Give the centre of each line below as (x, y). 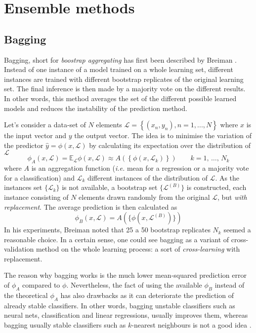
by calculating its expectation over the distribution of (170, 145)
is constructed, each (216, 187)
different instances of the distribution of (147, 177)
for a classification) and (39, 177)
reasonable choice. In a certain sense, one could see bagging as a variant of (117, 239)
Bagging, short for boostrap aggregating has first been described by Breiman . (120, 59)
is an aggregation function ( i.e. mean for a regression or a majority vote (140, 168)
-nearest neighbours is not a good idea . (192, 324)
